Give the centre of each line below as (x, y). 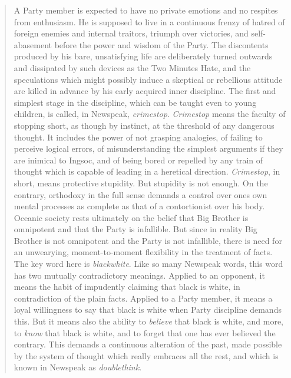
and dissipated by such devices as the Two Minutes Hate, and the (132, 67)
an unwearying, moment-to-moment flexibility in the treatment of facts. (143, 252)
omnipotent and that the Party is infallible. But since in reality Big (135, 229)
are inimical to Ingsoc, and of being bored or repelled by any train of (138, 160)
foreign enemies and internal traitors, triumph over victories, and (131, 33)
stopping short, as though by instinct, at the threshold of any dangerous (144, 125)
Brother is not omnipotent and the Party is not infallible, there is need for (148, 240)
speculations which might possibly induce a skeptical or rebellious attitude (148, 79)
